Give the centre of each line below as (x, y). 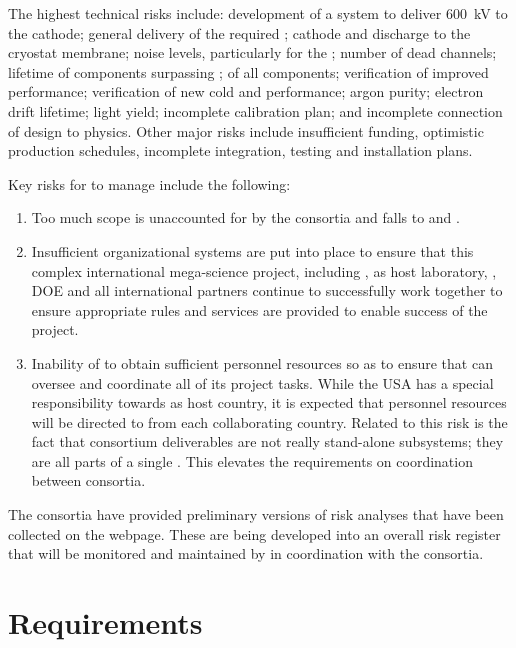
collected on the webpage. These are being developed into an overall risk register (254, 533)
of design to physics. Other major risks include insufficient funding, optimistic (246, 130)
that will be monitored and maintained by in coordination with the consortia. (246, 553)
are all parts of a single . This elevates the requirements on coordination (252, 460)
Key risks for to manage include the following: (149, 183)
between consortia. (88, 480)
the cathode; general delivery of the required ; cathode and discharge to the (239, 32)
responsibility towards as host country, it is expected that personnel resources (269, 402)
